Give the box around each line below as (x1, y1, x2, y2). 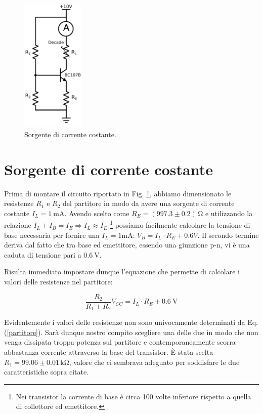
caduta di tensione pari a (4, 249, 81, 260)
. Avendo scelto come (64, 208, 129, 218)
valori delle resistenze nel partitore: (4, 276, 113, 287)
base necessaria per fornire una (4, 229, 100, 240)
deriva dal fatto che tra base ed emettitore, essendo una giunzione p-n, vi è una (4, 239, 250, 250)
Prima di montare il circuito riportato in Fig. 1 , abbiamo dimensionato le (4, 188, 232, 198)
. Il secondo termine (197, 229, 259, 240)
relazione (4, 220, 31, 230)
